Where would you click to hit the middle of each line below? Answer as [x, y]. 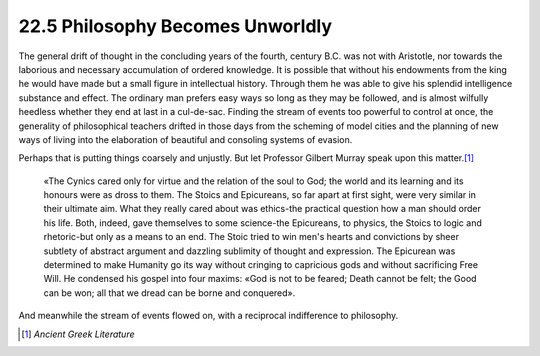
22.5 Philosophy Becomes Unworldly [175, 26]
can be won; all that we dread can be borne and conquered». [169, 292]
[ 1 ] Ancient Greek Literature [78, 334]
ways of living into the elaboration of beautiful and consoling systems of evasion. [185, 139]
